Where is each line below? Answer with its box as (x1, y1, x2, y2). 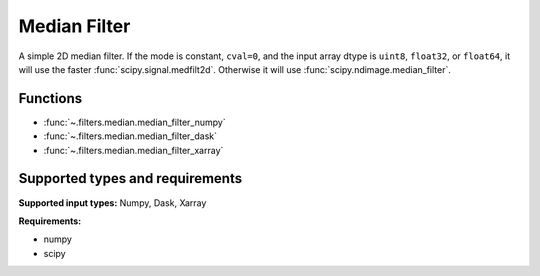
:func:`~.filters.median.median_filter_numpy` (43, 116, 226, 128)
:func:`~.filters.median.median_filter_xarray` (43, 144, 224, 156)
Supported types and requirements (18, 170, 243, 187)
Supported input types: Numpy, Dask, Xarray (18, 196, 207, 209)
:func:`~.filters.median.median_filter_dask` (43, 130, 217, 142)
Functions (18, 90, 83, 107)
